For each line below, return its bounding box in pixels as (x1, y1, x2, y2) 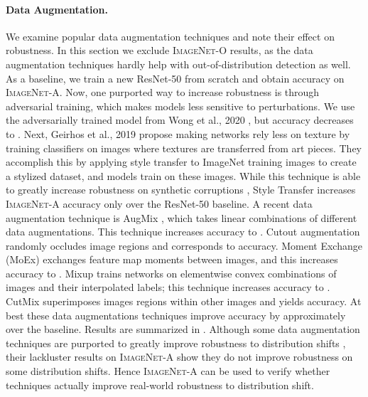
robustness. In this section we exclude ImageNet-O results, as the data (6, 43, 313, 58)
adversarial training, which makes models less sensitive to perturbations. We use (6, 98, 355, 113)
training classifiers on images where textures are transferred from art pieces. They (6, 140, 362, 155)
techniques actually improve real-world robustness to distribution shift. (6, 377, 314, 392)
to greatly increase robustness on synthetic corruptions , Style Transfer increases (6, 182, 356, 197)
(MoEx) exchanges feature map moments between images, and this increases (6, 252, 338, 267)
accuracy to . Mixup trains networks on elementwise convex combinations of (6, 265, 337, 280)
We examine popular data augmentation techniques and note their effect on (6, 28, 335, 43)
